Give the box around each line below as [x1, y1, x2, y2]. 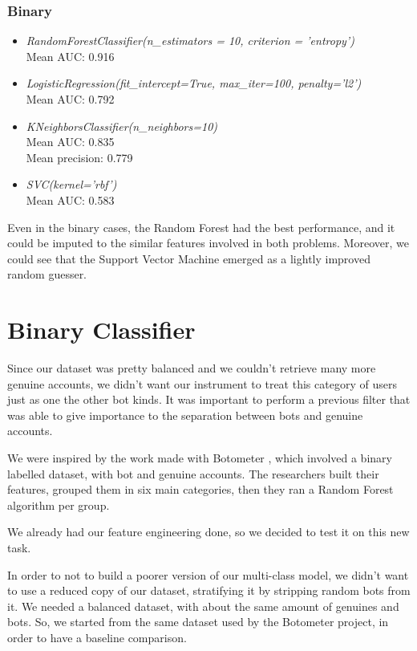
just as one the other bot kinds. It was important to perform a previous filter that [7, 391, 411, 408]
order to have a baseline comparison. [7, 629, 187, 645]
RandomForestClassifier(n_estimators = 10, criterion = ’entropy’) [26, 32, 354, 49]
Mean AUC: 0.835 [26, 133, 115, 150]
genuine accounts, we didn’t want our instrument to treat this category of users [7, 375, 397, 392]
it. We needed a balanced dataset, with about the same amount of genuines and [7, 597, 399, 614]
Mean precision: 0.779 [26, 149, 133, 165]
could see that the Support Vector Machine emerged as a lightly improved [7, 250, 370, 267]
